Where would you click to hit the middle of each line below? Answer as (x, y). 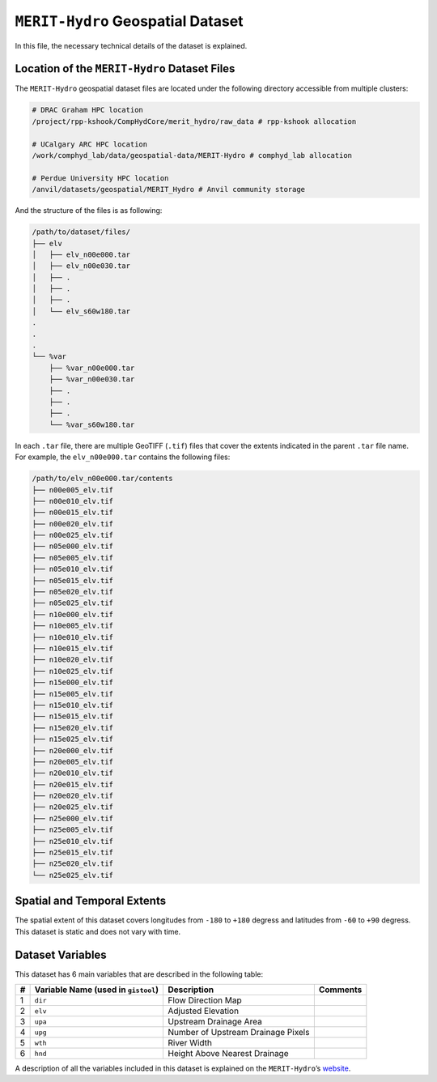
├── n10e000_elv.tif (72, 614)
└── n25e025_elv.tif (72, 875)
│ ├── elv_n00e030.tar (81, 266)
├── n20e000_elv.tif (72, 750)
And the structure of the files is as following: (89, 211)
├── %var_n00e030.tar (92, 379)
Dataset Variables (61, 954)
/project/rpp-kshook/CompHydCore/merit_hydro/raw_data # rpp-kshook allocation (194, 121)
